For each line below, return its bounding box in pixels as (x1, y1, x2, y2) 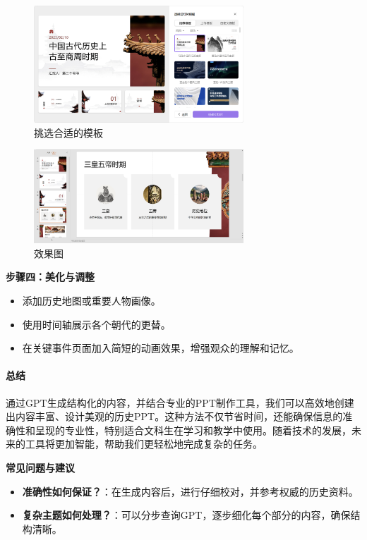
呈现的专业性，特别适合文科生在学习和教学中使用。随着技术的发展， (35, 422, 351, 437)
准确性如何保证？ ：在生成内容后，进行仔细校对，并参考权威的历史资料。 (22, 484, 359, 498)
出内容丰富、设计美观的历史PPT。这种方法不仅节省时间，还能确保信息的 (6, 409, 343, 424)
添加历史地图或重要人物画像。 (22, 293, 161, 308)
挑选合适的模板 (34, 125, 103, 140)
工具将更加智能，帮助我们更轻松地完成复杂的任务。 (25, 436, 263, 451)
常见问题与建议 (6, 460, 75, 475)
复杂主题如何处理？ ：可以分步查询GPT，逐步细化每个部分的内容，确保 (22, 508, 351, 522)
